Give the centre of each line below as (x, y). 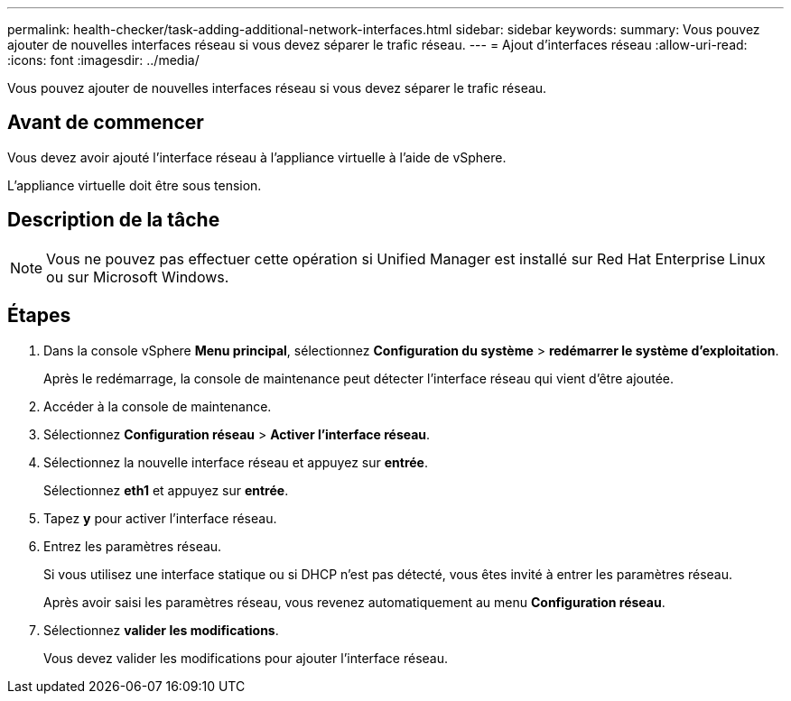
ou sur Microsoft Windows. (138, 277)
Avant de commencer (106, 123)
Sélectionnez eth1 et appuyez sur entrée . (166, 490)
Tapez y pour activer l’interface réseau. (160, 518)
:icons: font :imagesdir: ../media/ (103, 60)
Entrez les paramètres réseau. (133, 546)
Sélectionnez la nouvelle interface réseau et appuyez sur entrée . (236, 462)
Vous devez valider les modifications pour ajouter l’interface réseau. (246, 658)
